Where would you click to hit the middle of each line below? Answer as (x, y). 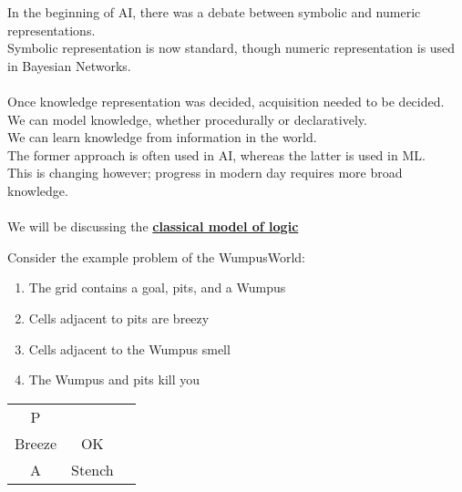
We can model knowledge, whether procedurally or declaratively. (187, 119)
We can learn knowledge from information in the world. (162, 137)
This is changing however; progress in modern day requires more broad (205, 173)
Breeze (36, 443)
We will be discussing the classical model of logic (153, 226)
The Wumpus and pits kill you (114, 379)
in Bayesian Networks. (69, 65)
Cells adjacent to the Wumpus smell (129, 348)
